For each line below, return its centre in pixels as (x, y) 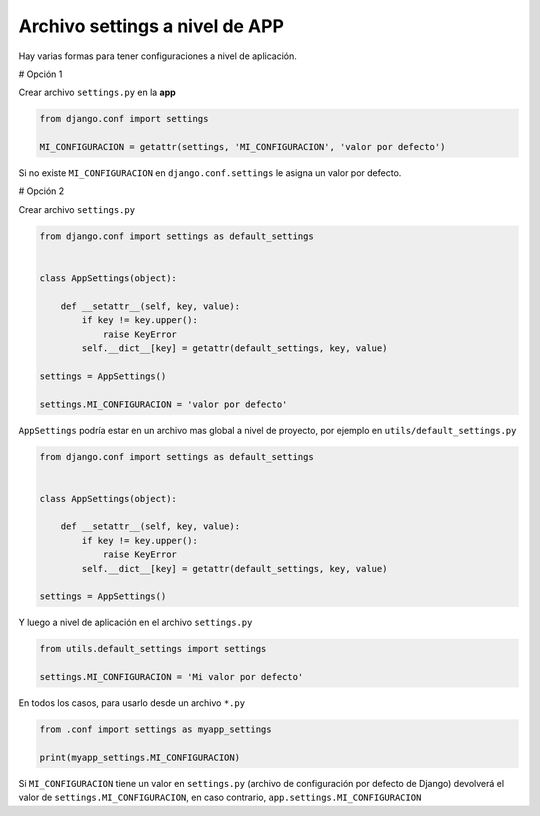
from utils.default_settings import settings (153, 649)
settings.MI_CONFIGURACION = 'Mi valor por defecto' (171, 677)
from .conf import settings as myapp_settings (155, 729)
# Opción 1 (40, 74)
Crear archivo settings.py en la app (97, 92)
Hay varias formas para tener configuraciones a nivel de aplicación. (157, 56)
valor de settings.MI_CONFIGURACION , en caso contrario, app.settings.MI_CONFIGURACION (220, 797)
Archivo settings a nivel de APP (151, 26)
